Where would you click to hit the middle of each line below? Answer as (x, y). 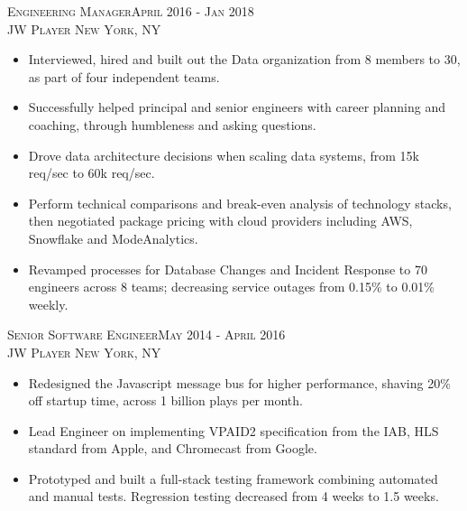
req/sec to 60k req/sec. (92, 173)
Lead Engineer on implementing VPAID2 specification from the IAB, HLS (233, 430)
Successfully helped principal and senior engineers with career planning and (237, 107)
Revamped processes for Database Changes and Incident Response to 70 (228, 269)
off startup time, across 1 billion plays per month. (165, 400)
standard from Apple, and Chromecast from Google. (173, 448)
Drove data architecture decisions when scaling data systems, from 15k (224, 155)
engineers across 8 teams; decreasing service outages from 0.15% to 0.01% (231, 287)
